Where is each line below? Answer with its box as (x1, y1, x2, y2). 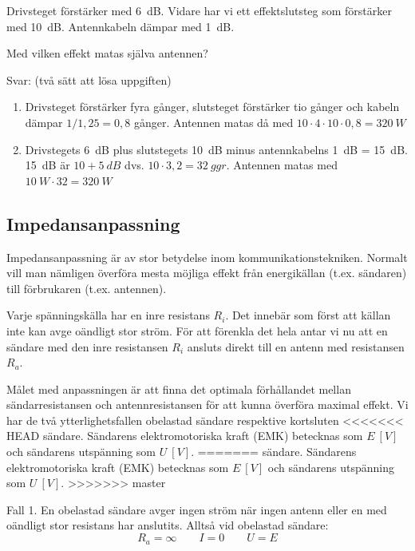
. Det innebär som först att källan (225, 307, 391, 323)
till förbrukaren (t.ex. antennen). (6, 279, 167, 296)
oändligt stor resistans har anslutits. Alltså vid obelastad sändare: (6, 517, 329, 533)
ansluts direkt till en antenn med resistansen (187, 338, 405, 355)
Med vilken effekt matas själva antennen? (6, 45, 208, 61)
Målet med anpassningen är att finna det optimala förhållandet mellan (6, 380, 351, 397)
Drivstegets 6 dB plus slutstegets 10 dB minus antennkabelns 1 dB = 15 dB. (25, 141, 408, 157)
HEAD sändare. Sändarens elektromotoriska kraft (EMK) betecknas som (6, 427, 363, 444)
